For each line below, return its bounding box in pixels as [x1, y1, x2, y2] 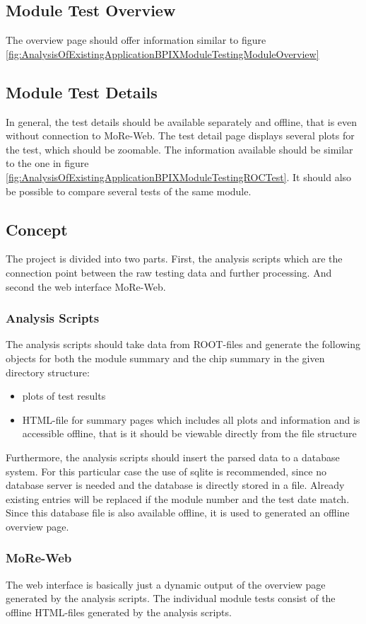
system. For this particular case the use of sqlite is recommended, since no [6, 463, 326, 478]
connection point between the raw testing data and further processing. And [6, 265, 332, 279]
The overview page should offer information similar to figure [6, 33, 266, 47]
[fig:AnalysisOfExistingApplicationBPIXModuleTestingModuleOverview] [6, 46, 319, 61]
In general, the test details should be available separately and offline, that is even [6, 114, 358, 129]
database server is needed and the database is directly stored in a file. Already [6, 478, 345, 492]
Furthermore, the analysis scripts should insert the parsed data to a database [6, 449, 340, 464]
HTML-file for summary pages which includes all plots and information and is [22, 412, 360, 427]
